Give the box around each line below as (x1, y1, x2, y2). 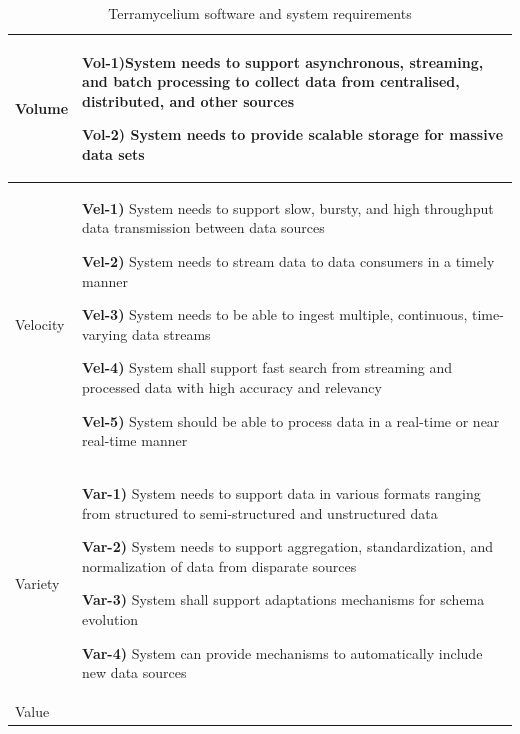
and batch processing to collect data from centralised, (82, 71, 460, 92)
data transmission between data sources (82, 217, 325, 238)
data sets (82, 143, 145, 164)
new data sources (82, 662, 187, 683)
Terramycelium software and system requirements (108, 3, 412, 23)
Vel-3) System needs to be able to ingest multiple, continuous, (82, 304, 468, 325)
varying (82, 323, 128, 344)
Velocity (15, 313, 65, 334)
